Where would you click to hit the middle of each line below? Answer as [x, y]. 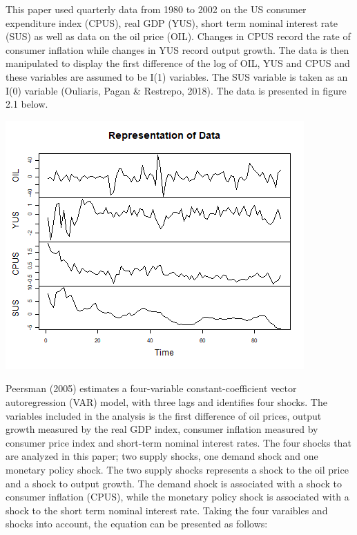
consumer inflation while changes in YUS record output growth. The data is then [177, 49]
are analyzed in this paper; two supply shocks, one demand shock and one [162, 456]
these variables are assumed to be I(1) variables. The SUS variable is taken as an [177, 76]
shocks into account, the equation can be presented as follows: [137, 524]
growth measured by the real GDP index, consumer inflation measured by [162, 429]
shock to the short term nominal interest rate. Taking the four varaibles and [167, 510]
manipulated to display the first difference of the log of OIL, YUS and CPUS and [178, 63]
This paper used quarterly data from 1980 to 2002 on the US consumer [156, 9]
